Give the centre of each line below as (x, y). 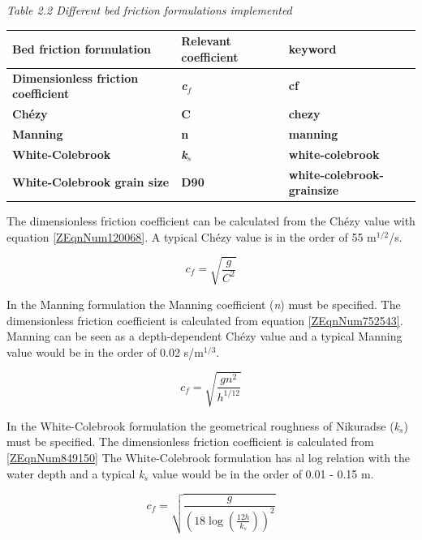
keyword (312, 48)
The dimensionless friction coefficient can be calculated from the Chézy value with (211, 221)
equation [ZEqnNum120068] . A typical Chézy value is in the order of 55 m (192, 236)
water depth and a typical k (75, 473)
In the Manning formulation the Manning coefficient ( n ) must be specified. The (204, 304)
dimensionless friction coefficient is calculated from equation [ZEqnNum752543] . (205, 320)
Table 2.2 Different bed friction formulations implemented (149, 10)
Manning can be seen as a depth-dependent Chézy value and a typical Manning (205, 336)
